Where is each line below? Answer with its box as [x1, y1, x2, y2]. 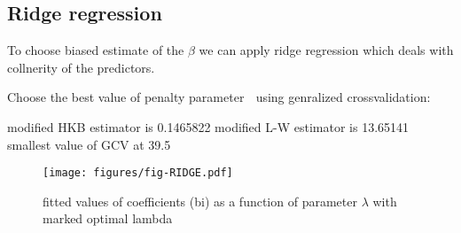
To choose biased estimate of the [7, 41, 184, 59]
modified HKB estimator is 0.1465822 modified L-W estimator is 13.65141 [7, 117, 410, 136]
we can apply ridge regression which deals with [199, 41, 454, 59]
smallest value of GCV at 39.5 [7, 135, 171, 153]
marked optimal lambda [43, 209, 173, 228]
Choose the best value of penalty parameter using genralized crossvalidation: [7, 88, 431, 106]
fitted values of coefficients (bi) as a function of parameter [43, 191, 357, 210]
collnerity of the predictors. [7, 58, 155, 76]
